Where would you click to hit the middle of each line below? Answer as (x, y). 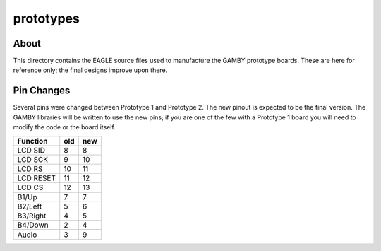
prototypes (47, 18)
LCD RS (30, 168)
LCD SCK (33, 159)
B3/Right (32, 216)
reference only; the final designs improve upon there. (90, 70)
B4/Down (33, 225)
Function (32, 141)
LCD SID (31, 150)
